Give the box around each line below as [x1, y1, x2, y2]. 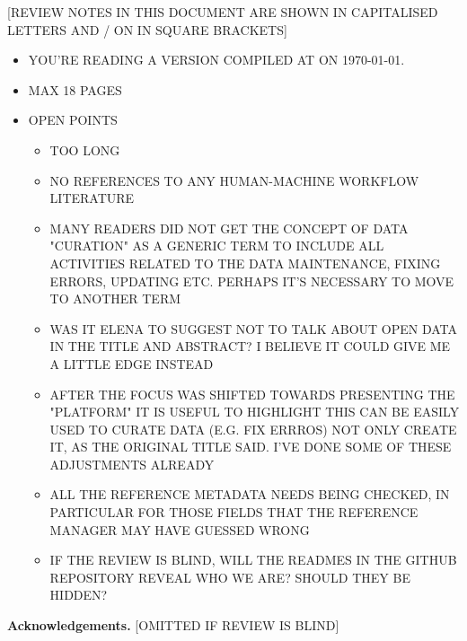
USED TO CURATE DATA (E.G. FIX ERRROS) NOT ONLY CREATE [49, 419, 457, 438]
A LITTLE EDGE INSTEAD [49, 354, 214, 373]
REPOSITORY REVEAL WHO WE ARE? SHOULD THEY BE [49, 567, 410, 586]
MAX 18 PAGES [28, 80, 122, 99]
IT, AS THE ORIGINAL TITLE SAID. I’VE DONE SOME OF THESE [49, 437, 452, 456]
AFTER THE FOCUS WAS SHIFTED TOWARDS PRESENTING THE [49, 384, 455, 403]
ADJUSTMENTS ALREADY [49, 454, 215, 473]
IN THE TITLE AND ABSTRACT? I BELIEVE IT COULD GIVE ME [49, 337, 451, 356]
